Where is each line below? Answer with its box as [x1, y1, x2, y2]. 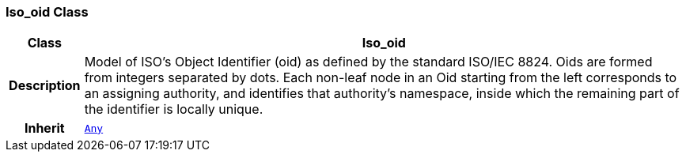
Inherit [24, 120, 65, 137]
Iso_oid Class [6, 4, 89, 20]
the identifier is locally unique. [84, 101, 263, 118]
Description [9, 77, 81, 94]
